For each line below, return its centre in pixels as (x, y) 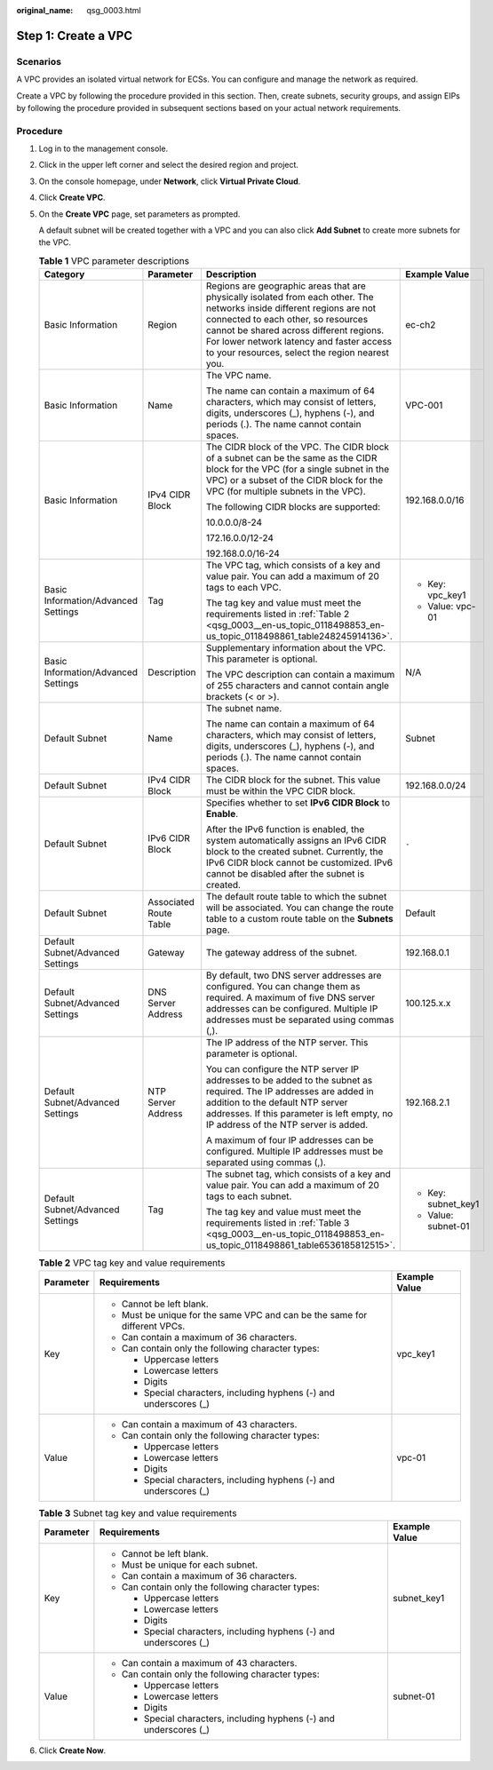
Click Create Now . (72, 1750)
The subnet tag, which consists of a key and (298, 1174)
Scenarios (39, 61)
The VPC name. (239, 376)
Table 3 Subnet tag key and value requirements (138, 1512)
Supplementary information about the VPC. (296, 648)
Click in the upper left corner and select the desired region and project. (169, 165)
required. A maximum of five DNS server (290, 997)
